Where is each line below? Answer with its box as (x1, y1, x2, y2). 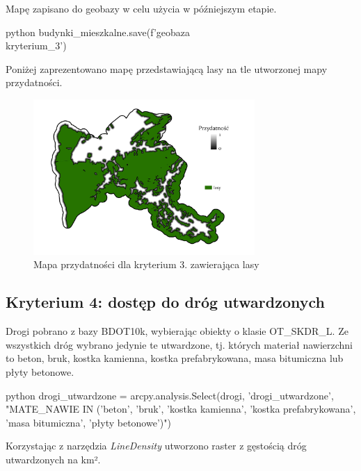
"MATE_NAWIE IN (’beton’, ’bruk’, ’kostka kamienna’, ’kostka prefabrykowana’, (6, 402, 356, 416)
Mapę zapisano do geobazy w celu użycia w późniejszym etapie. (6, 1, 277, 15)
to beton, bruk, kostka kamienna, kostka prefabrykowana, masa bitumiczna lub (6, 351, 344, 365)
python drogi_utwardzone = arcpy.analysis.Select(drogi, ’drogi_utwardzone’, (6, 388, 334, 402)
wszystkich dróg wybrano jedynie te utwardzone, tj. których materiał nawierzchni (6, 337, 353, 352)
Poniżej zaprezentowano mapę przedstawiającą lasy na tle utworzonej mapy (6, 61, 328, 76)
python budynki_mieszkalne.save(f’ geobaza (6, 24, 191, 39)
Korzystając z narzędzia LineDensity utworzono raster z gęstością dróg (6, 438, 307, 453)
